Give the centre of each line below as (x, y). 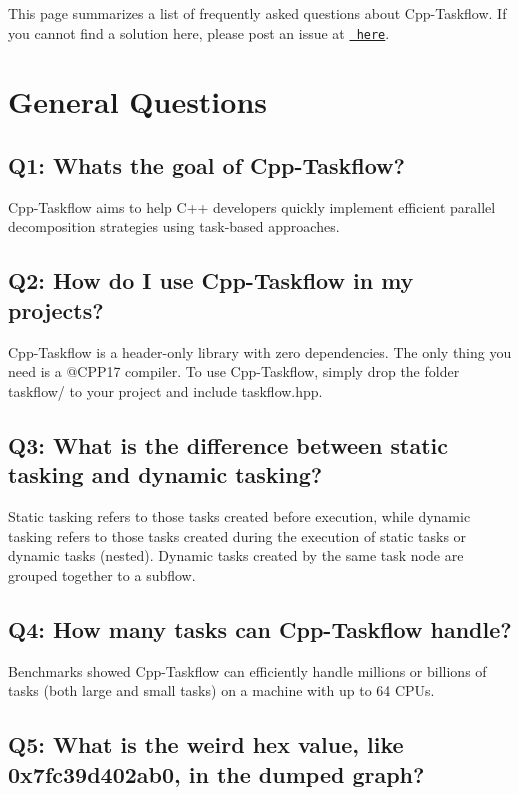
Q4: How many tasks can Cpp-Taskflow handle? (260, 628)
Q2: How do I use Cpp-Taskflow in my (211, 280)
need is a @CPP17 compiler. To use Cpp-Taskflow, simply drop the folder (234, 371)
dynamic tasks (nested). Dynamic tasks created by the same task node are (236, 555)
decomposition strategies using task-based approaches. (174, 226)
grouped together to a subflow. (102, 574)
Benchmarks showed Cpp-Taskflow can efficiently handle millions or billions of (247, 670)
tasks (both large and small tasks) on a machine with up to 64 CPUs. (221, 690)
